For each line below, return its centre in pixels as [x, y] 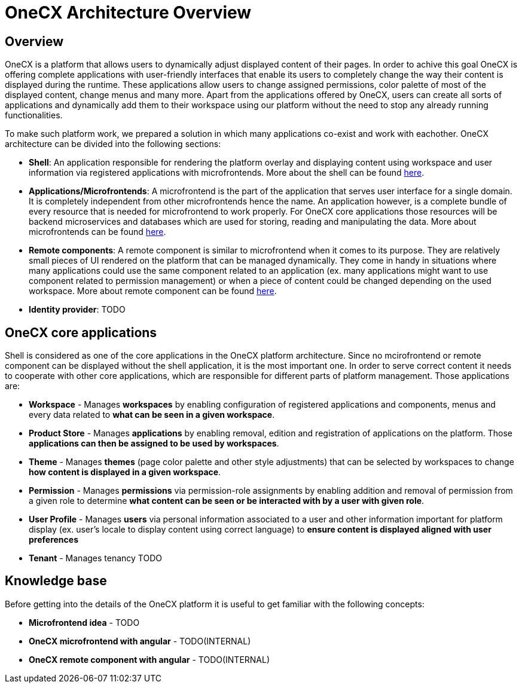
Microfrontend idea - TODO [84, 622]
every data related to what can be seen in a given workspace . [152, 415]
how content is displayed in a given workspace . [125, 472]
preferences [54, 540]
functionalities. [34, 115]
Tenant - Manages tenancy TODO [95, 558]
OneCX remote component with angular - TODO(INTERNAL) [149, 659]
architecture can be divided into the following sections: [113, 144]
